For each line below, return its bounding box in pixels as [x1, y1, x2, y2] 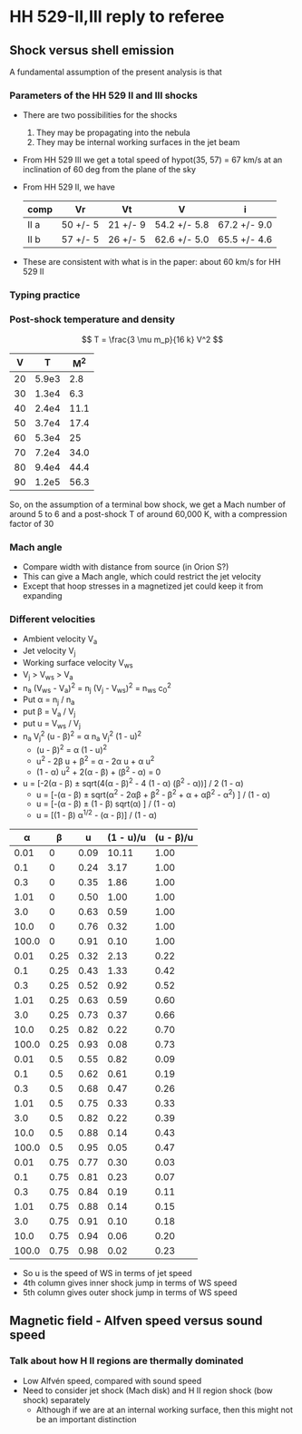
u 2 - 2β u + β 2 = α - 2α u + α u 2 [35, 754, 155, 766]
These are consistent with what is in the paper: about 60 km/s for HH [22, 257, 281, 268]
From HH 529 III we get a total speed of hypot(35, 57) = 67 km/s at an [22, 154, 283, 165]
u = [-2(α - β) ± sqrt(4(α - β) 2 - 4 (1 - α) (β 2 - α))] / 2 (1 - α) [22, 776, 244, 788]
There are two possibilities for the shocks [22, 110, 178, 121]
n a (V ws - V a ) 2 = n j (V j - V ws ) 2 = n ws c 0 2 [22, 680, 171, 696]
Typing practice [9, 288, 81, 301]
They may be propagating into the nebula [35, 127, 190, 138]
